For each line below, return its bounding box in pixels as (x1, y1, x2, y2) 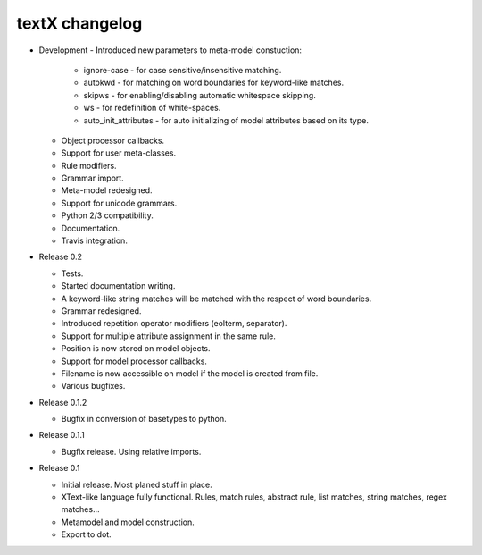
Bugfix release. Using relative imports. (61, 446, 202, 457)
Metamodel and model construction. (61, 517, 195, 527)
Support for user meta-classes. (61, 147, 177, 158)
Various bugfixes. (61, 381, 126, 391)
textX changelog (16, 13, 143, 33)
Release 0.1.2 (38, 397, 87, 408)
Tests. (61, 268, 84, 279)
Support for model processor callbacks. (61, 356, 207, 366)
